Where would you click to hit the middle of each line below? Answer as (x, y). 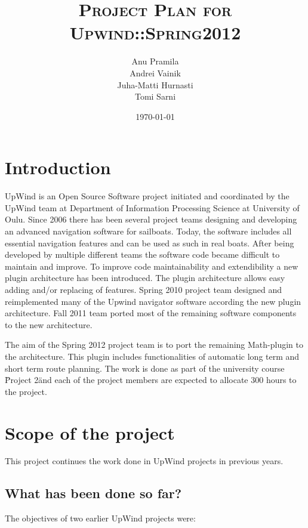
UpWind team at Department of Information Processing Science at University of (152, 207)
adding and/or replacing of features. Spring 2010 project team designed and (143, 289)
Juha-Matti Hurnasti (155, 84)
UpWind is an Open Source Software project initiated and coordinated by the (147, 196)
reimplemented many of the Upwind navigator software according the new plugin (153, 301)
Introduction (58, 167)
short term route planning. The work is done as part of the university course (145, 368)
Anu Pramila (155, 61)
